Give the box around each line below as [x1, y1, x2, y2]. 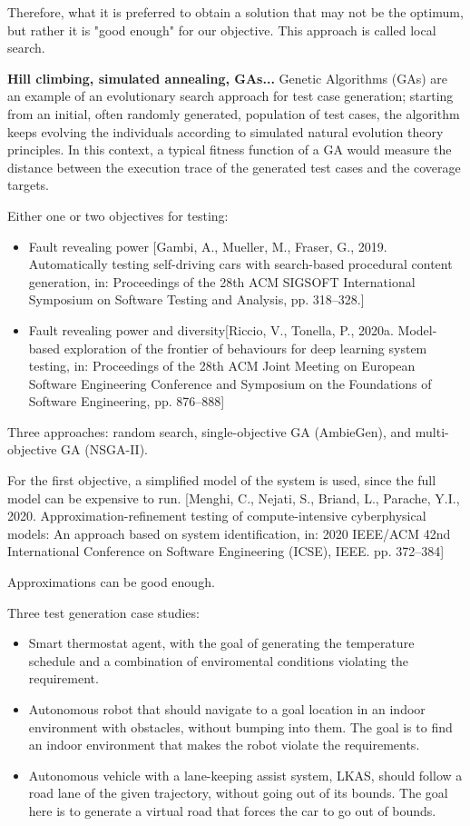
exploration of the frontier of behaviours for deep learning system [64, 338, 427, 357]
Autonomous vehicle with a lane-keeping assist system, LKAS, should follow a [28, 765, 463, 784]
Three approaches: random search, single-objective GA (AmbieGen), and [7, 422, 412, 441]
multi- [415, 422, 449, 441]
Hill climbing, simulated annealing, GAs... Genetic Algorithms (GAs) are [7, 68, 448, 87]
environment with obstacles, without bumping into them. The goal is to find [28, 717, 453, 736]
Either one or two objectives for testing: [7, 205, 229, 224]
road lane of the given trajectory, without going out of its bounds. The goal [28, 783, 448, 802]
